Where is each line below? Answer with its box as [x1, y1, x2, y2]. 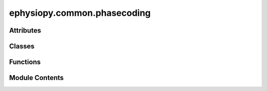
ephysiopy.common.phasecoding [9, 7, 151, 18]
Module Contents [9, 74, 64, 82]
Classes [9, 42, 35, 50]
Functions [9, 58, 41, 66]
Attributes [9, 26, 42, 35]
